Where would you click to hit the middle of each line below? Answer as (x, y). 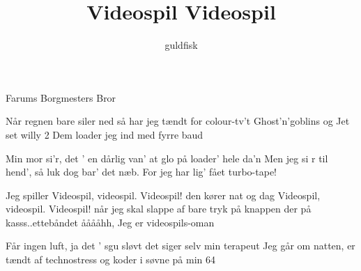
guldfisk (181, 45)
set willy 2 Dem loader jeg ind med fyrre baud (105, 134)
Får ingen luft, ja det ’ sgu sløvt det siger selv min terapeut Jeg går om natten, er (180, 246)
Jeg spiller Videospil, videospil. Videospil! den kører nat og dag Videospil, (163, 195)
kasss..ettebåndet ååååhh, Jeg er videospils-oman (110, 222)
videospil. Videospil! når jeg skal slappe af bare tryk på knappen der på (159, 209)
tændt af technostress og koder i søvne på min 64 (110, 260)
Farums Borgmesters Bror (61, 97)
